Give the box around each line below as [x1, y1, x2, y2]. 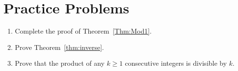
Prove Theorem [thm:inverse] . [15, 42, 104, 52]
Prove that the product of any [15, 58, 105, 68]
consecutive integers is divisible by [125, 58, 227, 68]
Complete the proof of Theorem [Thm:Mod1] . [15, 26, 152, 36]
